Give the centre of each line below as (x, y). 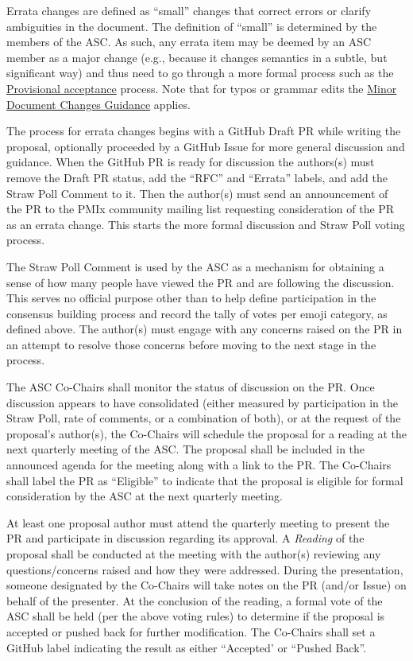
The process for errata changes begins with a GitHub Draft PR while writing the (204, 131)
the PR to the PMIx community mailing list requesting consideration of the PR (201, 209)
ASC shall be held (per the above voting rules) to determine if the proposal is (196, 616)
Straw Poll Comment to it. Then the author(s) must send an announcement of (197, 193)
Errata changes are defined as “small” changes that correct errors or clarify (189, 10)
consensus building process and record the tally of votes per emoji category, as (197, 313)
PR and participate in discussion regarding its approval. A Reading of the (185, 538)
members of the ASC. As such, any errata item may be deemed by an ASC (189, 42)
